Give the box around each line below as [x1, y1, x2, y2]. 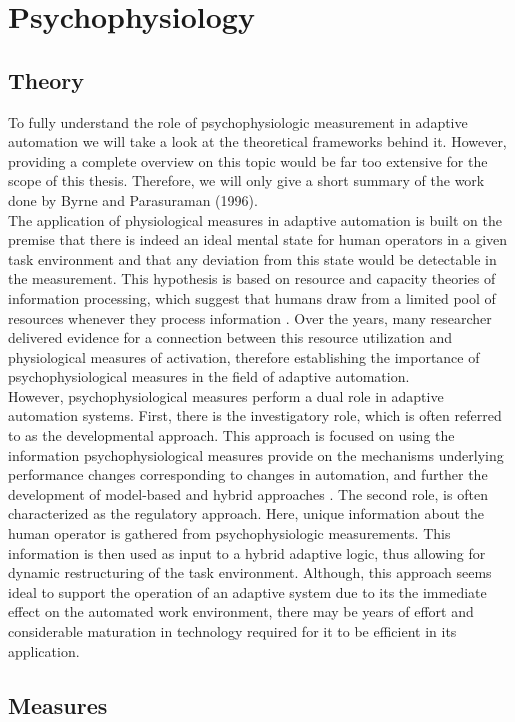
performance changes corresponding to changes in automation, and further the [8, 464, 488, 485]
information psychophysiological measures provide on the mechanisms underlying [8, 444, 504, 465]
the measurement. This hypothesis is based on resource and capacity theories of [8, 268, 496, 289]
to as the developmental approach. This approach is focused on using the [8, 425, 455, 446]
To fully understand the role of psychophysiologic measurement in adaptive [8, 111, 468, 132]
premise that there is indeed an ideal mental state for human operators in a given [8, 229, 508, 250]
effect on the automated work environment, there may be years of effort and [8, 601, 474, 622]
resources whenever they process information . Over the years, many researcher [8, 307, 492, 328]
